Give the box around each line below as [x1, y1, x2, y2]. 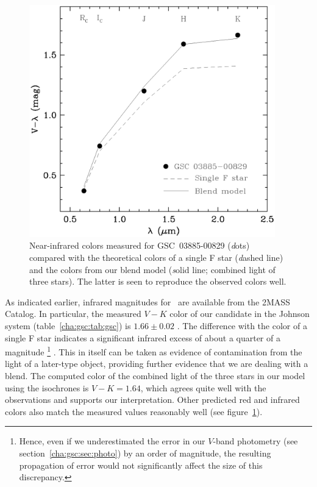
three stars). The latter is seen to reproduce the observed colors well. [29, 275, 287, 288]
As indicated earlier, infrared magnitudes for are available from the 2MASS [5, 295, 290, 308]
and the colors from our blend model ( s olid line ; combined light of [29, 263, 276, 275]
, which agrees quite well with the [140, 381, 266, 394]
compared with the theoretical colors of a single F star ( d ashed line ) [29, 251, 283, 263]
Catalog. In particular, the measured [5, 307, 141, 320]
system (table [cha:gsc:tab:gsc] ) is [5, 319, 131, 332]
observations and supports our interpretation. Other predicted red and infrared [5, 393, 300, 406]
